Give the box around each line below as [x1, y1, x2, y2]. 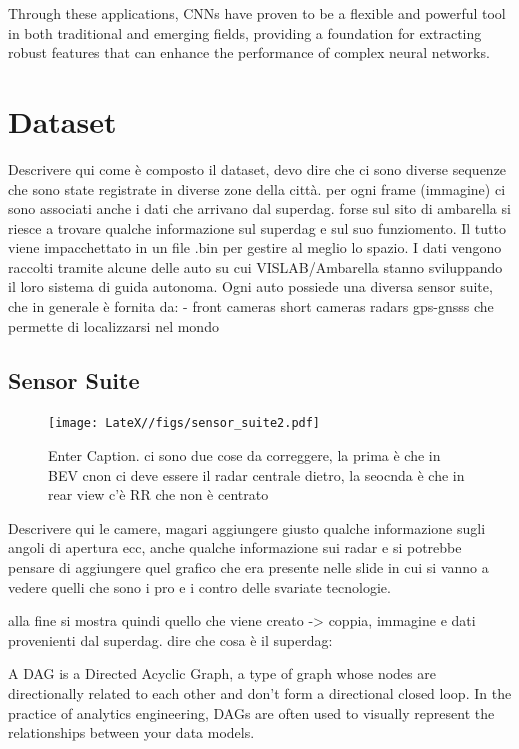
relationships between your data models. [8, 722, 255, 743]
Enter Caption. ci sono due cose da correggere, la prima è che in [48, 445, 441, 466]
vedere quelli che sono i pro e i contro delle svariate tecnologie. [8, 576, 391, 597]
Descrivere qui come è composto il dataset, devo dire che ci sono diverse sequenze [8, 158, 507, 179]
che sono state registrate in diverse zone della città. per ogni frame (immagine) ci [8, 178, 506, 199]
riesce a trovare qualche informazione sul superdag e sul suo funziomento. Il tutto [8, 217, 506, 238]
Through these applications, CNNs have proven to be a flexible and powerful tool [8, 3, 506, 23]
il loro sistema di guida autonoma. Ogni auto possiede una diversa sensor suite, [8, 276, 493, 297]
